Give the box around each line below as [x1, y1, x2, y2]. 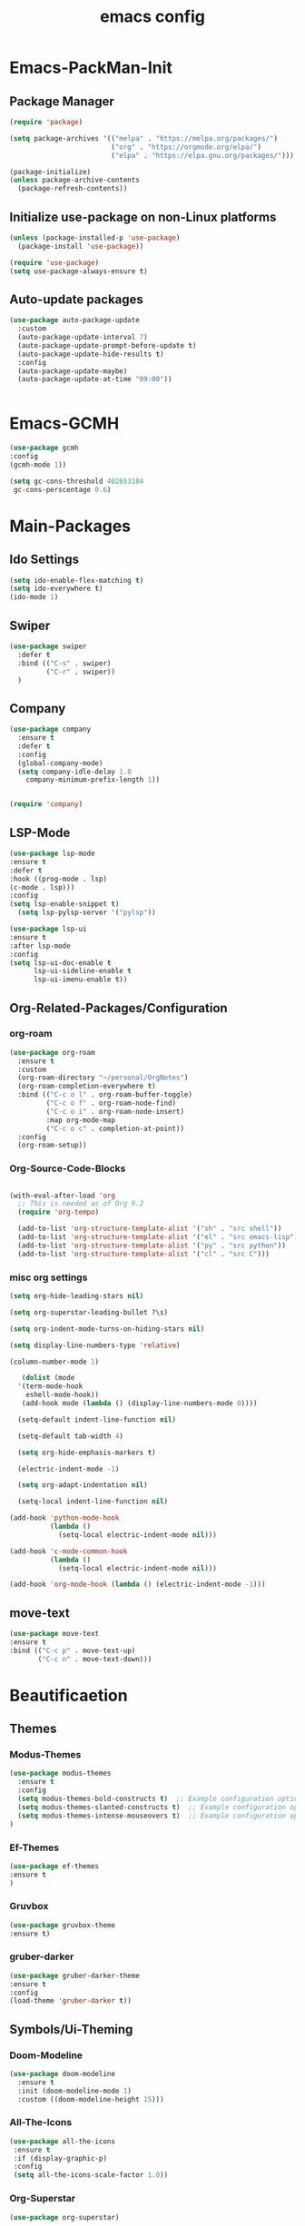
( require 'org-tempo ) [17, 1207, 100, 1217]
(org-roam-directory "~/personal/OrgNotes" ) [17, 1073, 189, 1082]
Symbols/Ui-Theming [9, 2022, 133, 2037]
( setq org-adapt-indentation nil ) [17, 1481, 148, 1490]
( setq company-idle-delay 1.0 [17, 767, 132, 776]
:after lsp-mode [9, 941, 71, 950]
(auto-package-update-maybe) [17, 366, 128, 376]
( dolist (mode [21, 1374, 75, 1383]
